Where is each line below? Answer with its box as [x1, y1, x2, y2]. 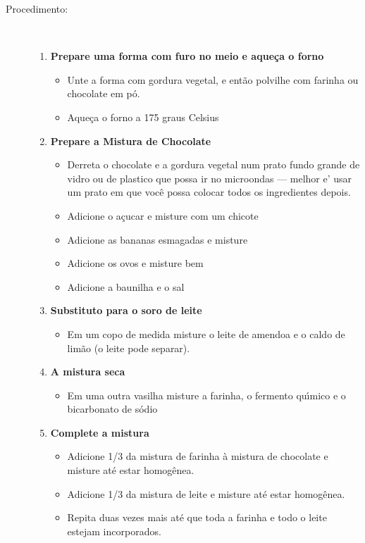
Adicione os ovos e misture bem [67, 256, 204, 270]
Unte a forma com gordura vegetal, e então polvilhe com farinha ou [67, 72, 359, 87]
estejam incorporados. [67, 523, 161, 538]
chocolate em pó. [67, 86, 140, 101]
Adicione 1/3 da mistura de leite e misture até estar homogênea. [67, 486, 345, 501]
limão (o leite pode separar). [67, 340, 190, 355]
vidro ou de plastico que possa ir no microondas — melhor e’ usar [67, 170, 352, 185]
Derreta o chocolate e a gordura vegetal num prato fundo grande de [67, 157, 360, 172]
